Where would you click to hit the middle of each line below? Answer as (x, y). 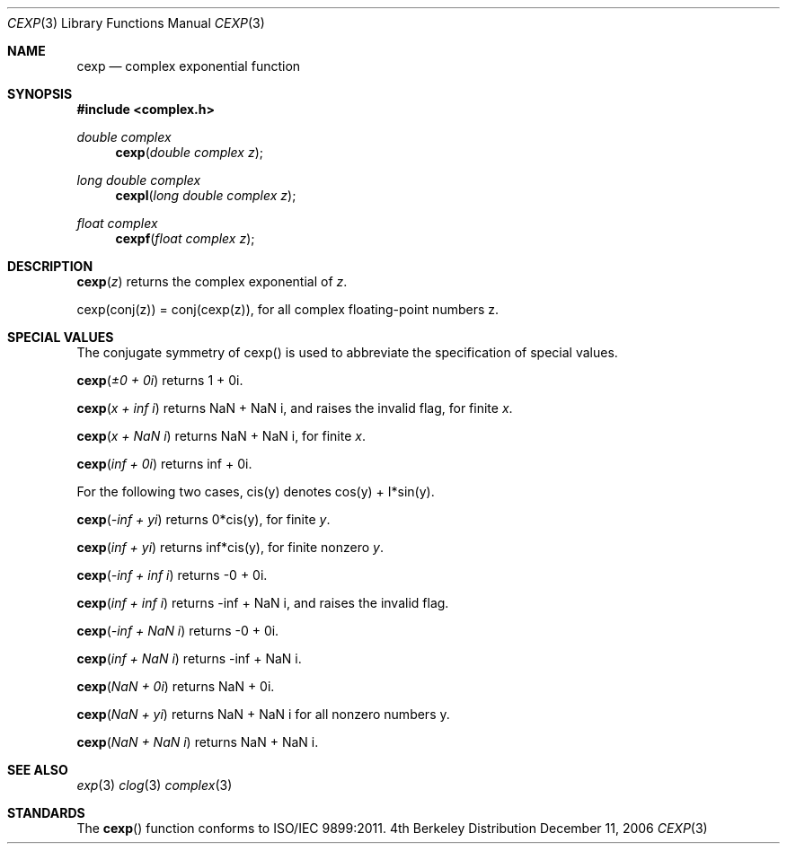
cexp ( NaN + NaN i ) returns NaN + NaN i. (198, 742)
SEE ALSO (38, 770)
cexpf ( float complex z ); (185, 238)
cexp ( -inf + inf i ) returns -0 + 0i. (172, 575)
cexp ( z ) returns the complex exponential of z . (212, 281)
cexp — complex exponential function (189, 66)
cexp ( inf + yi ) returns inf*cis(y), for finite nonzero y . (230, 547)
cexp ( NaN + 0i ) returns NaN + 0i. (176, 686)
